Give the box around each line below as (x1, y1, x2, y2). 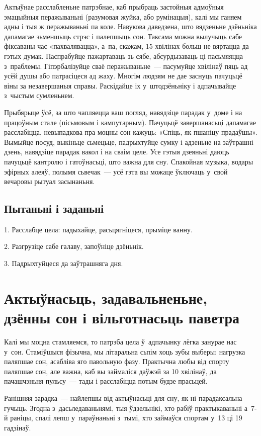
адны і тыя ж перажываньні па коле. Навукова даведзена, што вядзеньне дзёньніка (4, 21, 257, 32)
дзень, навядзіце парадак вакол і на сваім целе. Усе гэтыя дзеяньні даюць (4, 146, 229, 157)
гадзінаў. (4, 422, 31, 432)
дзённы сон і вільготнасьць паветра (4, 307, 240, 328)
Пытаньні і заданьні (4, 201, 104, 216)
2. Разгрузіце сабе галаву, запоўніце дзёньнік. (4, 241, 144, 251)
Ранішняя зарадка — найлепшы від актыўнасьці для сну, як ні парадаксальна (4, 392, 242, 403)
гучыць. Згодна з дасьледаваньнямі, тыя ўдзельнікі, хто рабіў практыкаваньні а (4, 402, 247, 413)
